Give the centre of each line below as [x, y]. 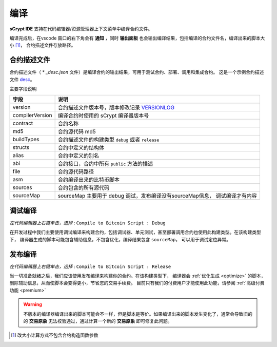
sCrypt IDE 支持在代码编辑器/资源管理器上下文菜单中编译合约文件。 [81, 29]
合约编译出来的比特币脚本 [89, 180]
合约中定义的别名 [78, 156]
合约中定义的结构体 [81, 148]
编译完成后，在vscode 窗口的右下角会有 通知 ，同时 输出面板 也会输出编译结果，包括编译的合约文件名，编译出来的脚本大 [137, 38]
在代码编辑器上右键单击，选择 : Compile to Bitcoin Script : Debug [88, 223]
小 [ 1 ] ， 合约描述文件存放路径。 [43, 45]
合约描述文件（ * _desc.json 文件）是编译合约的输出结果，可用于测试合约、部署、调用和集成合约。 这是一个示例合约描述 [137, 72]
